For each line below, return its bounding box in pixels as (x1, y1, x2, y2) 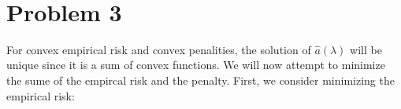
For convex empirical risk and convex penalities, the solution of (6, 41, 311, 57)
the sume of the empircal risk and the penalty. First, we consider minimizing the (6, 71, 395, 88)
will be (350, 41, 382, 57)
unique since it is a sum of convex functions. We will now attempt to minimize (6, 56, 385, 73)
